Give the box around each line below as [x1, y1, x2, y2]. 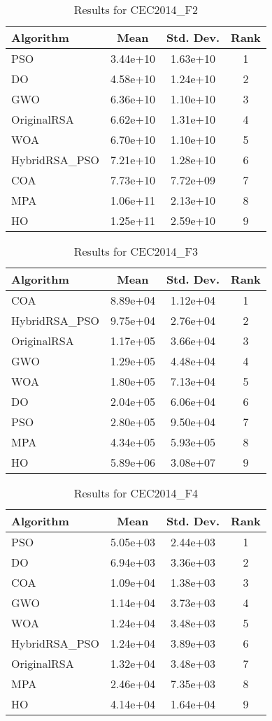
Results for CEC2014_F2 [73, 1, 199, 17]
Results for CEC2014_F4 [73, 485, 199, 501]
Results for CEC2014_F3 [73, 243, 199, 259]
